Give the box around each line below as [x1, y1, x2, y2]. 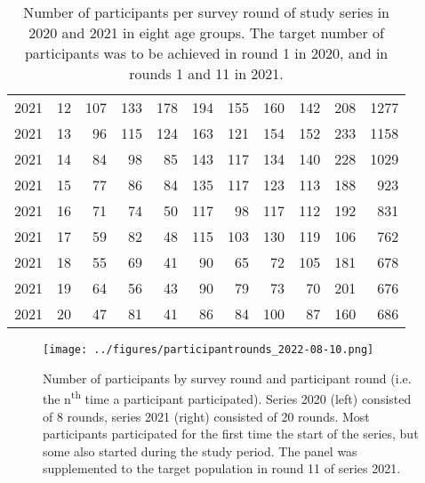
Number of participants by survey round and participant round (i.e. [43, 368, 412, 387]
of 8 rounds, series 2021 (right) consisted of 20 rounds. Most [43, 407, 370, 425]
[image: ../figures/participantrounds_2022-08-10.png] [43, 343, 374, 356]
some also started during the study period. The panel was [43, 441, 357, 460]
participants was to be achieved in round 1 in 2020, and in [24, 43, 389, 63]
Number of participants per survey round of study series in [23, 2, 390, 22]
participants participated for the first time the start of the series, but [43, 424, 419, 443]
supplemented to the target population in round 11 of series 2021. [43, 459, 401, 478]
